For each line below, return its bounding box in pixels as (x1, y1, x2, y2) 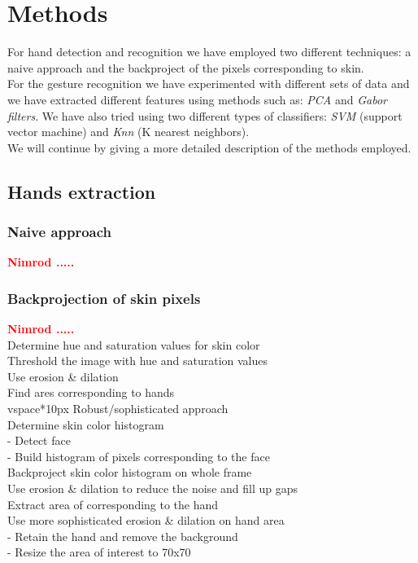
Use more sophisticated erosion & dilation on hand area (7, 512, 285, 529)
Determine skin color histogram (7, 416, 164, 433)
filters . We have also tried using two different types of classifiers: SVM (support (7, 107, 403, 124)
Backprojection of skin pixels (7, 288, 201, 308)
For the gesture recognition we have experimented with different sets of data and (7, 75, 410, 92)
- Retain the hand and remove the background (7, 527, 238, 544)
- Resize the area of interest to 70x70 (7, 543, 191, 561)
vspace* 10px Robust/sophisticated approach (7, 400, 229, 417)
